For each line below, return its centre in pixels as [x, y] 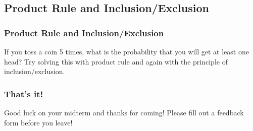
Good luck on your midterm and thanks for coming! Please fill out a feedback [124, 112]
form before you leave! [38, 122]
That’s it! [24, 93]
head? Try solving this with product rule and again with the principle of [116, 61]
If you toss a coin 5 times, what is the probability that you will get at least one [126, 51]
